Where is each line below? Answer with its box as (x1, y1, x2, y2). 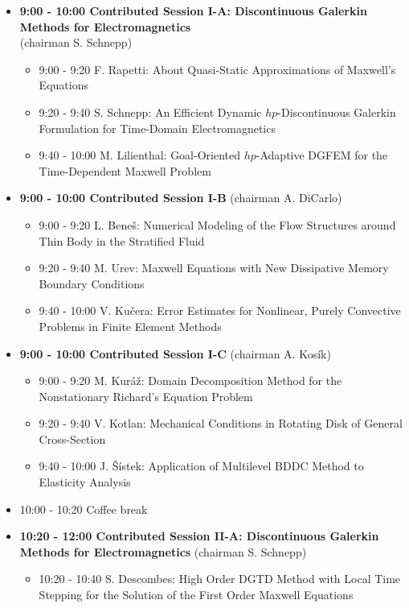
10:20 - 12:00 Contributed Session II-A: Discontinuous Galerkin (19, 527, 379, 544)
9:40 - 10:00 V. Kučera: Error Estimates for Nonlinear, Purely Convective (39, 302, 401, 319)
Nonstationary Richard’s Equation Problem (39, 387, 253, 404)
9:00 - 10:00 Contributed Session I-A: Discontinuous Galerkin (19, 2, 367, 19)
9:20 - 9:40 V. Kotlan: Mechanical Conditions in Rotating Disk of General (39, 415, 403, 432)
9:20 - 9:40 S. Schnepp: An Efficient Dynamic (39, 103, 262, 120)
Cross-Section (39, 430, 106, 447)
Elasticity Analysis (39, 474, 131, 490)
